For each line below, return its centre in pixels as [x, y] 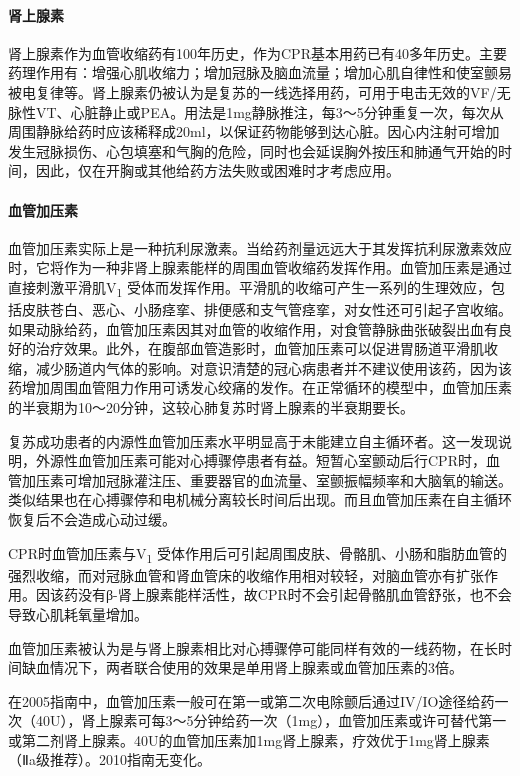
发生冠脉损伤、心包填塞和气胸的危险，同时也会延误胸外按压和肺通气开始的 [253, 150]
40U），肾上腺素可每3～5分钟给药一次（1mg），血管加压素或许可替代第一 [271, 720]
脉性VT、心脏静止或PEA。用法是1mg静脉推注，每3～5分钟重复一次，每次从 [256, 111]
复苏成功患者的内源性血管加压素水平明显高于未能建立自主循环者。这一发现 [253, 440]
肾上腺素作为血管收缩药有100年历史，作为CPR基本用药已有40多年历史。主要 [257, 52]
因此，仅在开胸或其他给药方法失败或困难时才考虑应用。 [217, 170]
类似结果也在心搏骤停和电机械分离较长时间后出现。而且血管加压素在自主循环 [260, 499]
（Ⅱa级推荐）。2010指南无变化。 [109, 759]
